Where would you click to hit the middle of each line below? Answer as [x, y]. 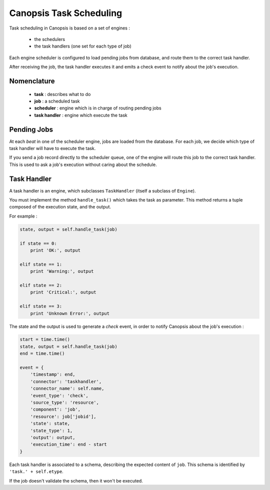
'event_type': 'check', [59, 395]
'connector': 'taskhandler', [66, 381]
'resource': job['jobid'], [63, 416]
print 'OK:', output [55, 250]
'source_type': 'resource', [65, 402]
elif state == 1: [41, 264]
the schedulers [49, 39]
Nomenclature [32, 81]
